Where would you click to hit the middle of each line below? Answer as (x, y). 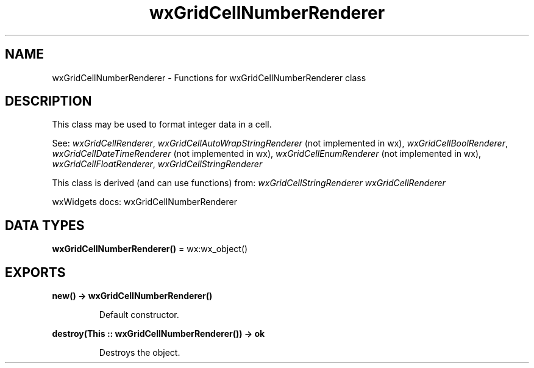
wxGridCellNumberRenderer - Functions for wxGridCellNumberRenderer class (209, 78)
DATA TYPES (45, 225)
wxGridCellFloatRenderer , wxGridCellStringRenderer (157, 164)
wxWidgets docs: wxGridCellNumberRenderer (144, 202)
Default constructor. (139, 315)
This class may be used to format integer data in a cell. (162, 124)
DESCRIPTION (48, 101)
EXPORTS (35, 272)
